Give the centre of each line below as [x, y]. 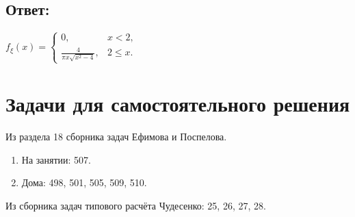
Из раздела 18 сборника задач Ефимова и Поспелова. [116, 137]
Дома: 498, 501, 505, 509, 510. [84, 182]
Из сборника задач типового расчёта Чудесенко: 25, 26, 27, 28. [136, 205]
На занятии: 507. [56, 159]
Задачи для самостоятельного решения [178, 104]
